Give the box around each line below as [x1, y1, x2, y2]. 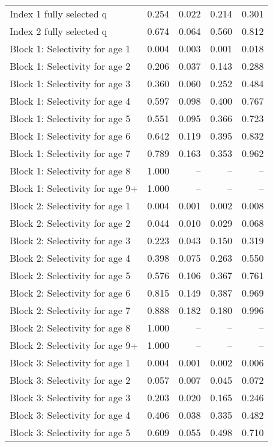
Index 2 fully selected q [10, 24, 107, 38]
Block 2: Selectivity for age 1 [10, 199, 131, 212]
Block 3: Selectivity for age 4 [10, 408, 131, 422]
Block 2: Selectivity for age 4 [10, 251, 131, 265]
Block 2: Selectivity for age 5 [10, 268, 131, 282]
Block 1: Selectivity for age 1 [10, 42, 131, 55]
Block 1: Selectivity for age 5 [10, 111, 131, 125]
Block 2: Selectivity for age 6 [10, 286, 131, 300]
